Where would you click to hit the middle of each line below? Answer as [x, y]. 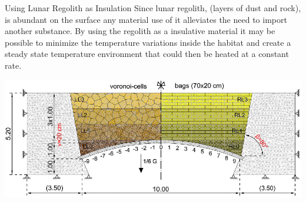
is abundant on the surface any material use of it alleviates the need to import [146, 19]
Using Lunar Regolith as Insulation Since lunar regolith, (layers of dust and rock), [153, 8]
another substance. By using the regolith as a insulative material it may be [140, 31]
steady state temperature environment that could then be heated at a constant [147, 54]
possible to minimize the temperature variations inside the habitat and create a [148, 42]
